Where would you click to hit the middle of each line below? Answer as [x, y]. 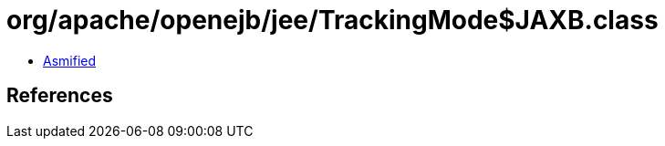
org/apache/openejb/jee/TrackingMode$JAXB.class [332, 20]
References [60, 96]
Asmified [70, 60]
